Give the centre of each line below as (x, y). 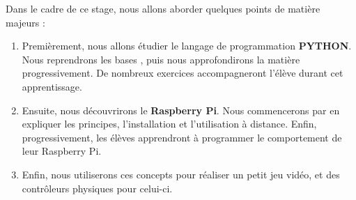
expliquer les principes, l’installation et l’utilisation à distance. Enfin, (169, 124)
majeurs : (25, 22)
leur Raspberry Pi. (62, 151)
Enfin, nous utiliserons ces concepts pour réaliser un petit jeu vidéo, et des (181, 174)
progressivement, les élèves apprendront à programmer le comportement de (182, 137)
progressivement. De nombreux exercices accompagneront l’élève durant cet (183, 73)
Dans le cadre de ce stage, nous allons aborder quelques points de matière (163, 8)
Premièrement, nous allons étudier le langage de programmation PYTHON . (187, 46)
